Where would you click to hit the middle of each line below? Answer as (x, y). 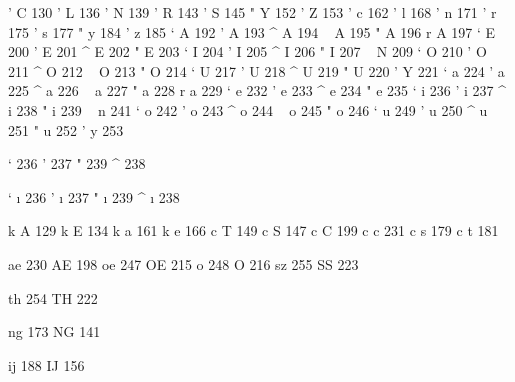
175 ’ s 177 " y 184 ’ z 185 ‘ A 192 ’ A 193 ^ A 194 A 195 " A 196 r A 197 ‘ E (252, 31)
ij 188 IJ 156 (46, 364)
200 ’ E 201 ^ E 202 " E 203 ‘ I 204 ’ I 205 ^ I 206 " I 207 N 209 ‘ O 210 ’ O (247, 51)
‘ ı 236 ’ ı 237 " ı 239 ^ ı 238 (94, 196)
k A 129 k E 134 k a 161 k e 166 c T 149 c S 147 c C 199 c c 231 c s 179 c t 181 (253, 230)
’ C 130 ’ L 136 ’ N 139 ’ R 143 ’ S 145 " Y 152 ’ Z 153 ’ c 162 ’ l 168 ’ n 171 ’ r (252, 12)
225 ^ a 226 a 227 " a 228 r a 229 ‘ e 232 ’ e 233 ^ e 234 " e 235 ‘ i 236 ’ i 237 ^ (257, 90)
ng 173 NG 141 (54, 331)
